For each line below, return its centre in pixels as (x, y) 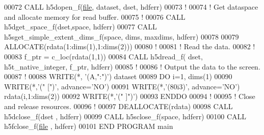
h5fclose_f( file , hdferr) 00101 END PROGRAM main (89, 126)
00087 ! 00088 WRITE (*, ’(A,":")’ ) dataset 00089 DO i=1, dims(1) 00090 (118, 76)
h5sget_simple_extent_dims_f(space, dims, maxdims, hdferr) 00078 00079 (122, 36)
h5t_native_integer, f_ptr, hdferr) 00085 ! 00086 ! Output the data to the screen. (132, 66)
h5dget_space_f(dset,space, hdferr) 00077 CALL (81, 27)
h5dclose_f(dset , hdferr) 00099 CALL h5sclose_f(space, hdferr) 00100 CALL (125, 116)
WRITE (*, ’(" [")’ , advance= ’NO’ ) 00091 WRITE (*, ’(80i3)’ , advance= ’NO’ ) (122, 86)
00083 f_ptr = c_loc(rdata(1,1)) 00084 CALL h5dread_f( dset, (103, 56)
